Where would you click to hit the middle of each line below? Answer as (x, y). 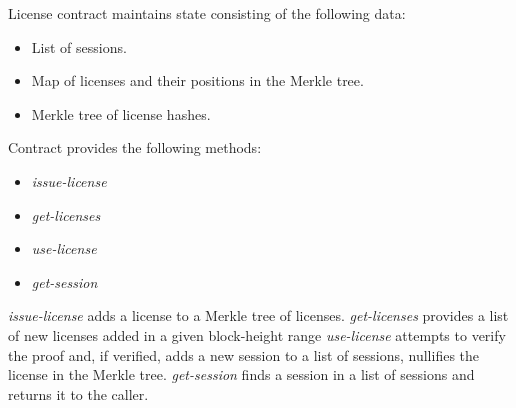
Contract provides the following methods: (135, 147)
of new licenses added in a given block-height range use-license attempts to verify (257, 334)
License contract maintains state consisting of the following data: (207, 13)
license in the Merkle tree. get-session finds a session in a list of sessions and (241, 374)
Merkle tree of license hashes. (121, 113)
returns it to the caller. (78, 393)
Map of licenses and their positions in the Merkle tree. (197, 80)
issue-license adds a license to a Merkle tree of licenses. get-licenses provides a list (258, 315)
